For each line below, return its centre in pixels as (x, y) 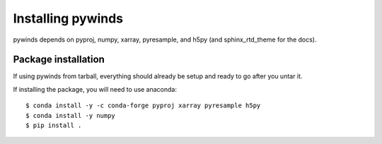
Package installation (59, 60)
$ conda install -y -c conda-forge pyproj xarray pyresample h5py (143, 106)
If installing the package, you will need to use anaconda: (95, 89)
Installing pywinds (68, 18)
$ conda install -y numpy (71, 115)
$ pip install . (54, 126)
